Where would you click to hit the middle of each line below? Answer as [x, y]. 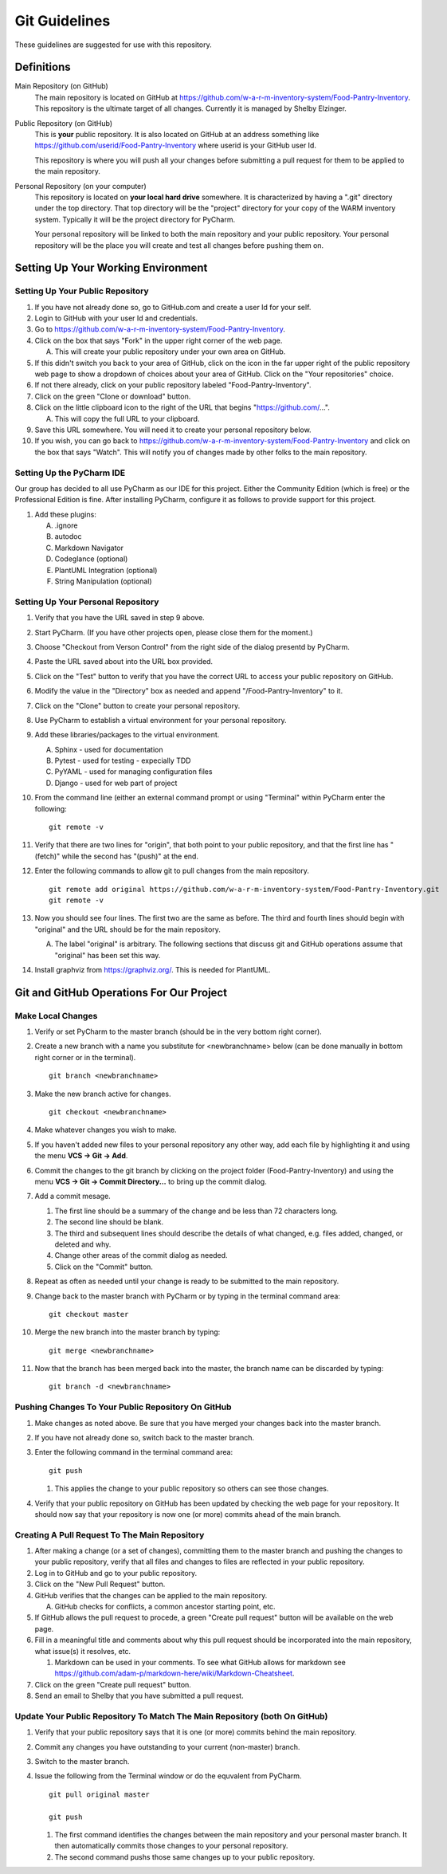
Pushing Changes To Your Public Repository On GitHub [123, 1407]
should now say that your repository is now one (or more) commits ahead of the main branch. [188, 1514]
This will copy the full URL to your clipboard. [127, 418]
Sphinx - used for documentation [109, 749]
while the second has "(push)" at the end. [130, 856]
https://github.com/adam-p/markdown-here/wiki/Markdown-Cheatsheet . [174, 1673]
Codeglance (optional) [91, 559]
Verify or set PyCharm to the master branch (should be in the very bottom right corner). [178, 1031]
